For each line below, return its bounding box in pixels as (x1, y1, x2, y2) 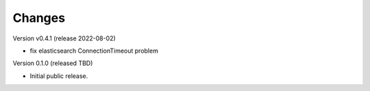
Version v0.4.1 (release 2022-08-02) (12, 34, 116, 42)
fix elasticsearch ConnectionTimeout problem (29, 47, 159, 55)
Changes (12, 10, 65, 25)
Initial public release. (29, 72, 88, 80)
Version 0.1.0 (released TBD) (12, 59, 93, 68)
